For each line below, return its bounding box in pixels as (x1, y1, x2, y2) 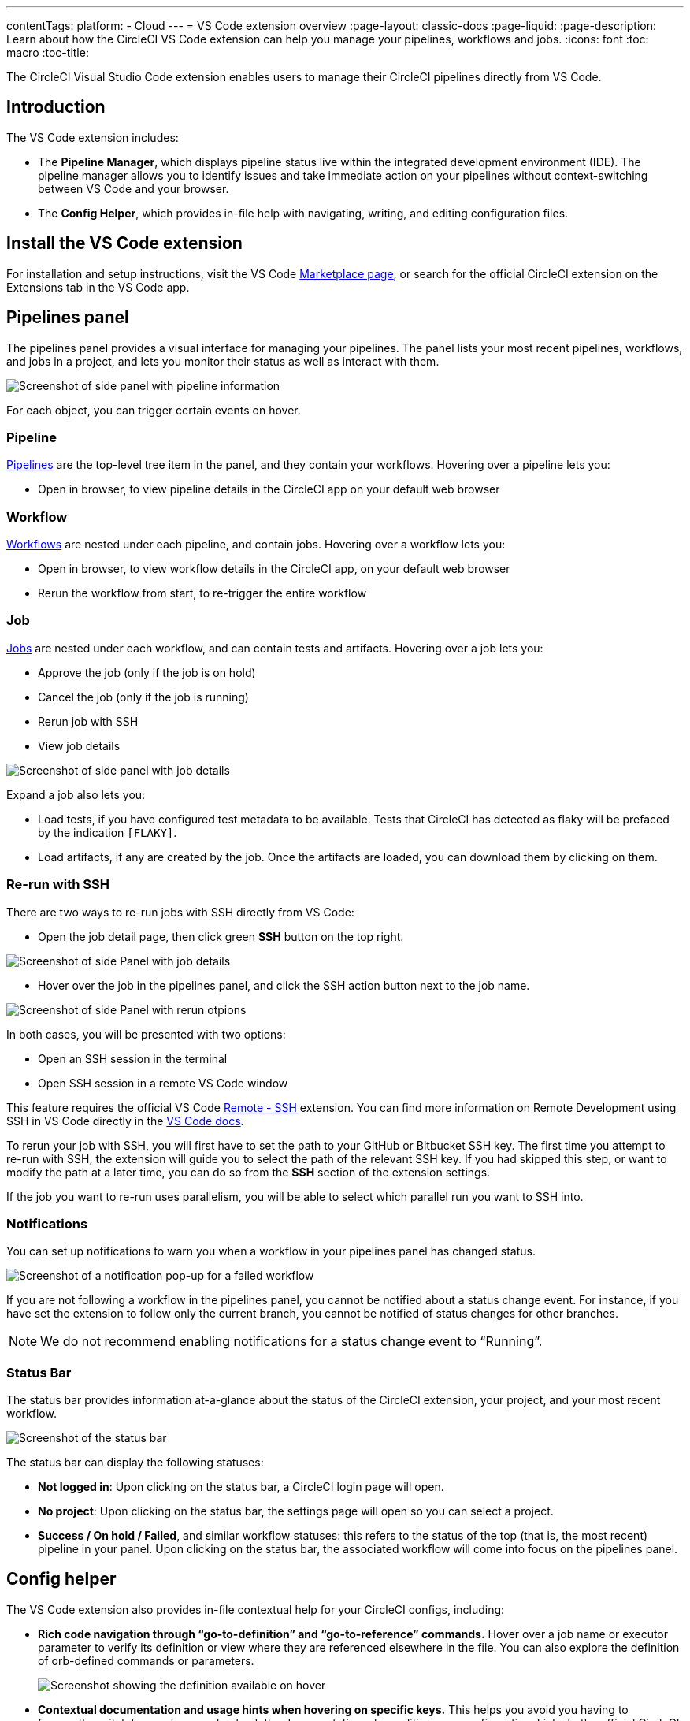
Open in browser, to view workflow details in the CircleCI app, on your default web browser (38, 562, 510, 576)
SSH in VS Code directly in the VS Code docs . (6, 1113, 244, 1128)
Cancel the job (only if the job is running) (38, 690, 249, 704)
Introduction (6, 97, 106, 117)
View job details (38, 738, 121, 753)
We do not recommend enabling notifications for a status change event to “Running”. (40, 1333, 543, 1350)
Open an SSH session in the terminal (38, 1051, 228, 1065)
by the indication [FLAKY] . (38, 825, 177, 839)
